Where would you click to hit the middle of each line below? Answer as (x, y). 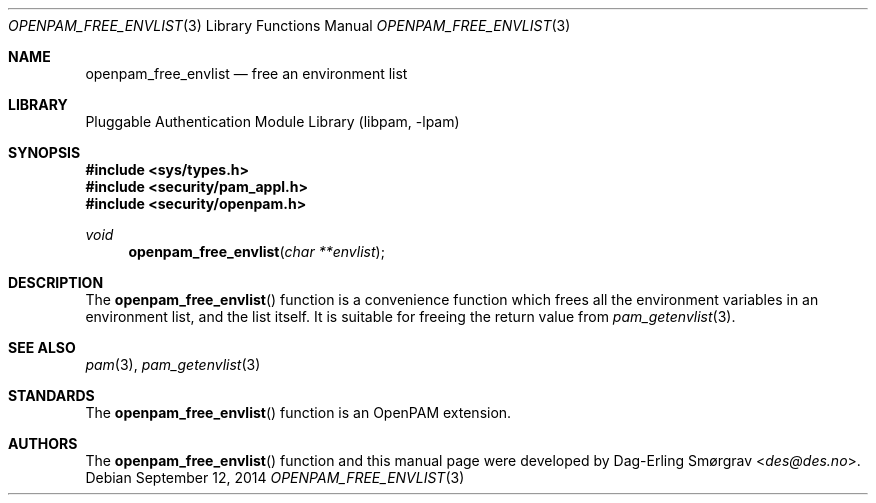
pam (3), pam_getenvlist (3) (173, 364)
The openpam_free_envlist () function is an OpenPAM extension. (298, 412)
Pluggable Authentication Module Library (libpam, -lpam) (272, 121)
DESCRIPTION (56, 282)
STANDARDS (51, 395)
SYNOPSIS (44, 152)
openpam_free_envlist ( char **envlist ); (256, 251)
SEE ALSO (42, 347)
